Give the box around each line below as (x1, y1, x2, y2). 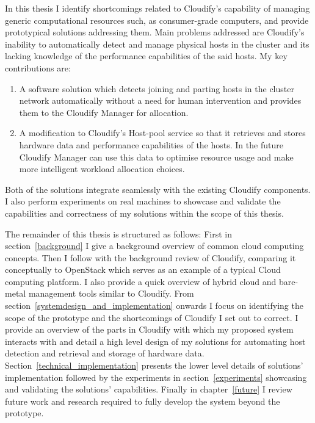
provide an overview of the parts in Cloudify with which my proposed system (5, 323, 294, 336)
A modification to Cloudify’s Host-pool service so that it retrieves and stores (19, 126, 306, 139)
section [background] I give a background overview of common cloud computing (5, 239, 304, 252)
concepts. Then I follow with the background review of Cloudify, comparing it (5, 251, 296, 264)
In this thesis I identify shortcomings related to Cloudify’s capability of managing (5, 2, 310, 14)
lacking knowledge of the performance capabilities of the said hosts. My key (5, 49, 288, 62)
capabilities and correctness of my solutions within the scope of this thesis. (5, 206, 284, 219)
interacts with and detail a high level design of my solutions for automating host (5, 334, 306, 347)
